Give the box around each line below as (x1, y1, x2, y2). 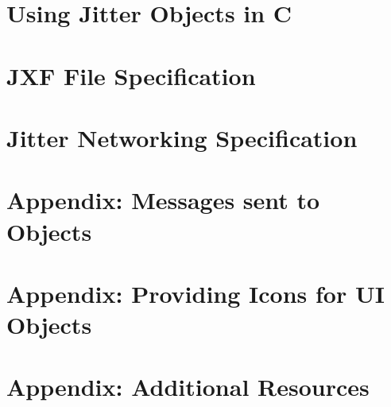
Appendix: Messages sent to (6, 184, 320, 216)
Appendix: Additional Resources (6, 370, 370, 403)
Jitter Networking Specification (6, 121, 358, 153)
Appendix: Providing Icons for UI (6, 277, 385, 309)
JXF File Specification (6, 59, 256, 91)
